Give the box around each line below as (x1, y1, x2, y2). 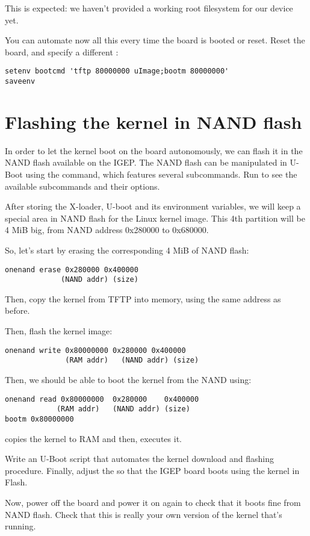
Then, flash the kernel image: (5, 325, 113, 337)
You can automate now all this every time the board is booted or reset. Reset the (5, 34, 305, 46)
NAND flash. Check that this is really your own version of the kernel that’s (5, 508, 282, 520)
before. (5, 304, 30, 317)
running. (5, 520, 36, 532)
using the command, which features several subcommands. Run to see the (25, 168, 297, 180)
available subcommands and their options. (5, 179, 160, 192)
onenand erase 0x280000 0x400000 (5, 265, 138, 274)
